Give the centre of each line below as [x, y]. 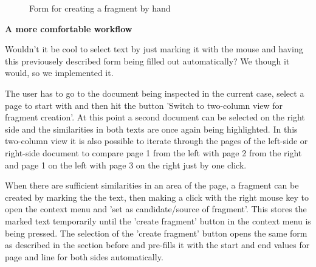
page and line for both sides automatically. [84, 256]
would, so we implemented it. [59, 73]
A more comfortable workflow [69, 28]
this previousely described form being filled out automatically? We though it [147, 61]
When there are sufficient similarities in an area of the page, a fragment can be [152, 185]
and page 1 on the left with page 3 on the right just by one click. [126, 165]
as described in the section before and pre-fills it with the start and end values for [157, 245]
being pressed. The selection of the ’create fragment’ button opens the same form [156, 233]
